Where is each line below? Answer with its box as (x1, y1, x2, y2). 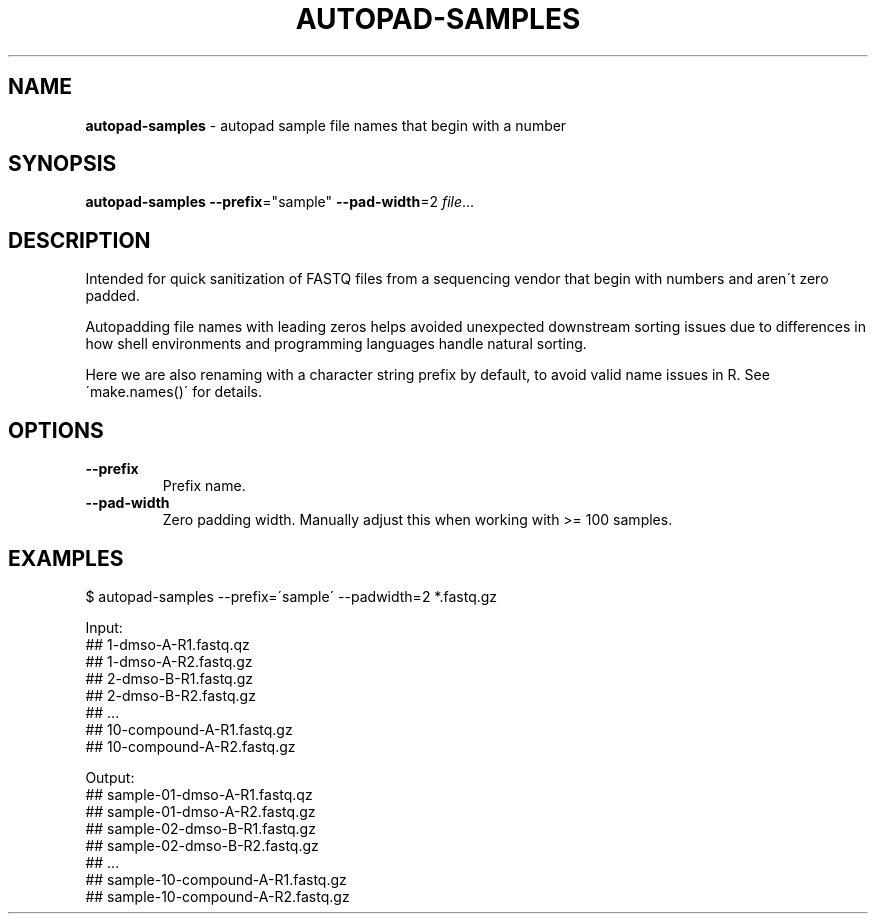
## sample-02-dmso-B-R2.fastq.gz (85, 836, 319, 854)
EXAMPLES (8, 545, 124, 571)
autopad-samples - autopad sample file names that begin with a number (85, 116, 567, 134)
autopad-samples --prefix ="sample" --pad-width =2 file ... (85, 193, 475, 211)
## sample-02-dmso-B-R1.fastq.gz (85, 819, 316, 837)
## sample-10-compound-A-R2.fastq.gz (85, 887, 350, 905)
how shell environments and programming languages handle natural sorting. (85, 335, 587, 353)
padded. (85, 287, 140, 305)
